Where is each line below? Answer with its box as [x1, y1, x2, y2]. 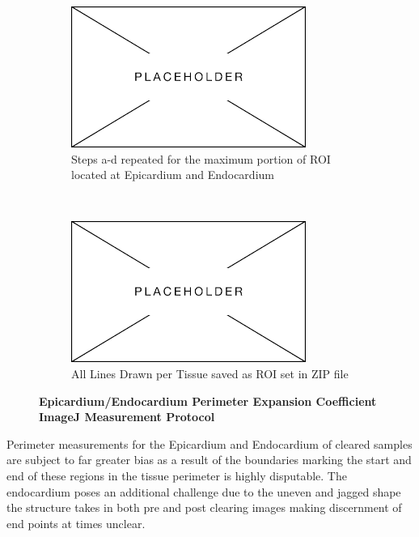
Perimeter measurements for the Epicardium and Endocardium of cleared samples [6, 435, 413, 452]
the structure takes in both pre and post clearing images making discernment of [6, 499, 402, 516]
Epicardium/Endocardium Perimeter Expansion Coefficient [39, 392, 377, 409]
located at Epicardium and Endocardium [71, 166, 274, 183]
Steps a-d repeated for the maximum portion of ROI [71, 150, 331, 167]
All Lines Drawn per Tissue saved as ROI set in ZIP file [71, 364, 349, 381]
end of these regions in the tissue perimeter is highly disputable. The [6, 467, 347, 484]
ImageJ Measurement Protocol [39, 408, 215, 425]
